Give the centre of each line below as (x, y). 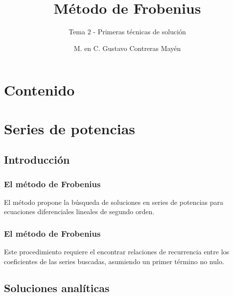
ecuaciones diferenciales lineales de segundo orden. (79, 211)
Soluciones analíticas (57, 287)
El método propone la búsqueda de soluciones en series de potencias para (114, 202)
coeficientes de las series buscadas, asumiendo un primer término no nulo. (114, 261)
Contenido (39, 90)
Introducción (37, 160)
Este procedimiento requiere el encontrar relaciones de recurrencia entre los (117, 252)
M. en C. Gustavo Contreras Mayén (127, 48)
